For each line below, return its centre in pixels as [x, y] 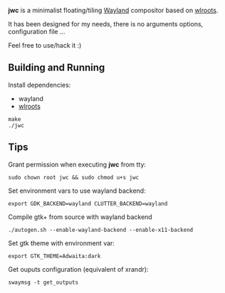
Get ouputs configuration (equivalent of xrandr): [78, 269]
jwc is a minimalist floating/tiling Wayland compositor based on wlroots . [113, 10]
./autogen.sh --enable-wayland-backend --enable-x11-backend [101, 230]
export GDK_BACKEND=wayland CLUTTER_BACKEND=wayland [88, 203]
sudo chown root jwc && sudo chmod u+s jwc [74, 177]
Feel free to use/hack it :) [45, 45]
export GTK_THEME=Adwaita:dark [54, 256]
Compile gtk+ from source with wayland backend [80, 217]
